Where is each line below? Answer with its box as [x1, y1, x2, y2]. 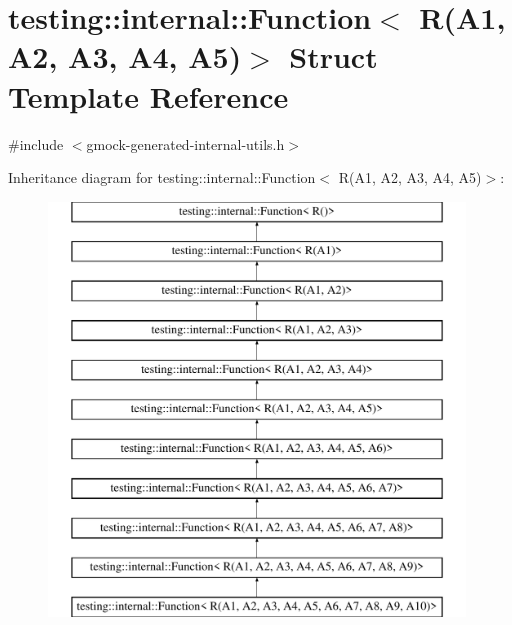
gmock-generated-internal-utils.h [86, 133, 285, 154]
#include [8, 133, 64, 154]
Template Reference [8, 75, 289, 116]
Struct [289, 36, 378, 77]
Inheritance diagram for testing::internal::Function [8, 167, 316, 188]
